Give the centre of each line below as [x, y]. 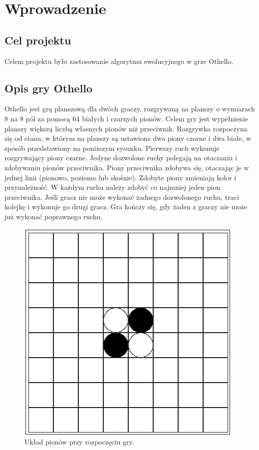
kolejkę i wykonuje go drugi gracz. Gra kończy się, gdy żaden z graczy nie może [126, 207]
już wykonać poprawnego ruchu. [54, 216]
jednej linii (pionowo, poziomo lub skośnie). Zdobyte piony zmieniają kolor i [121, 177]
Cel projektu [38, 40]
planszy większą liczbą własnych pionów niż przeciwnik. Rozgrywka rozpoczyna [126, 128]
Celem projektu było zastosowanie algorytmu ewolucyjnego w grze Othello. [119, 61]
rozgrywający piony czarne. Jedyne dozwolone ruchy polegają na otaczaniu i [121, 158]
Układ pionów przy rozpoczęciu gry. [79, 442]
